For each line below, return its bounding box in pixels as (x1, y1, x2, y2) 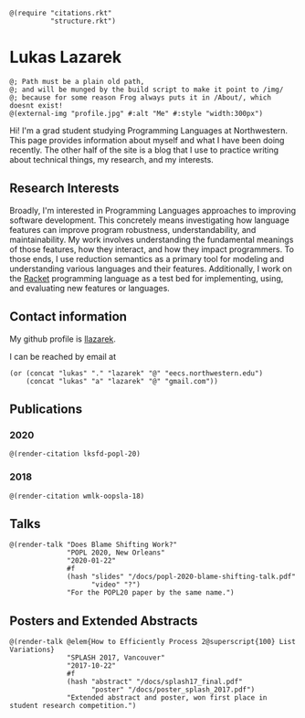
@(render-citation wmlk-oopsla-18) (9, 491, 145, 501)
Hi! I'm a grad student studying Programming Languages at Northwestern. (9, 124, 289, 136)
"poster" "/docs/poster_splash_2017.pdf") (90, 685, 256, 694)
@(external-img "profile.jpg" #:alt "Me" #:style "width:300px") (9, 109, 263, 118)
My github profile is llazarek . (9, 333, 117, 344)
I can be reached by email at (9, 351, 117, 362)
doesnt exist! (9, 100, 64, 110)
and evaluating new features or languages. (9, 282, 171, 293)
